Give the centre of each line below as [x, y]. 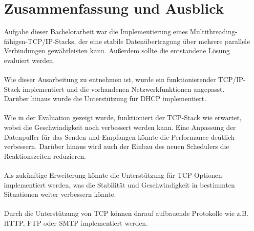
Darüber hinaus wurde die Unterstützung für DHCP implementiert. [105, 98]
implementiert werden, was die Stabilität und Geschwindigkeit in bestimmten [119, 184]
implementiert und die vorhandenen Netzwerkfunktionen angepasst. [124, 89]
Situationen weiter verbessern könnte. [60, 194]
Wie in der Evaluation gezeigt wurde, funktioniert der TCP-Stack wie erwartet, [123, 117]
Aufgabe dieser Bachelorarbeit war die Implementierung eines [96, 31]
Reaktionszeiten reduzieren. [45, 156]
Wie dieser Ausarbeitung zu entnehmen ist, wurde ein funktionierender [110, 79]
